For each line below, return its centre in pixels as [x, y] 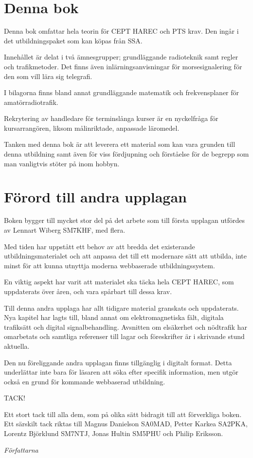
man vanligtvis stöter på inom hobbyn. [62, 163]
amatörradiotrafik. [31, 102]
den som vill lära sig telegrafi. [48, 76]
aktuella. [17, 346]
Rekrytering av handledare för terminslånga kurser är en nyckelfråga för [111, 118]
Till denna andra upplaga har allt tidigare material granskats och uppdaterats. [121, 308]
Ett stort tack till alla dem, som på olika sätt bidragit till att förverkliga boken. [123, 414]
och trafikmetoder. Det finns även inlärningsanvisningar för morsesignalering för [123, 66]
